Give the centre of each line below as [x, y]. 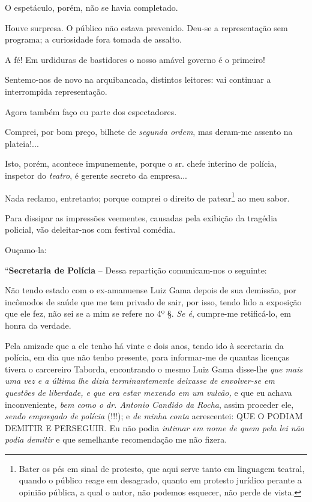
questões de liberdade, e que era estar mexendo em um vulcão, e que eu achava [148, 392]
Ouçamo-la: [26, 249]
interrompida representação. [56, 91]
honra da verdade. [38, 325]
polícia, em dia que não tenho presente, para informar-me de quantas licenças [147, 357]
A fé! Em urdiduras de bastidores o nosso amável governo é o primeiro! [135, 59]
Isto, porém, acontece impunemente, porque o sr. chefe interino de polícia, [141, 163]
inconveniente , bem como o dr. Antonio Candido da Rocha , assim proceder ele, [149, 404]
